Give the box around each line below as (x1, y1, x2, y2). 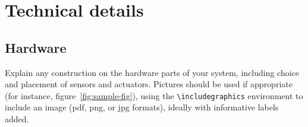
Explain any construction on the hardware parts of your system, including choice (5, 66, 300, 78)
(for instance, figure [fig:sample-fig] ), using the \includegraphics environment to (5, 89, 303, 101)
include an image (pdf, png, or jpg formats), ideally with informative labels (5, 101, 279, 113)
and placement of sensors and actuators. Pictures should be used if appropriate (5, 78, 293, 90)
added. (5, 113, 29, 125)
